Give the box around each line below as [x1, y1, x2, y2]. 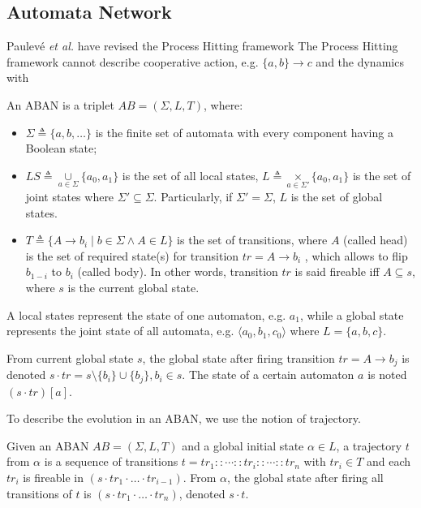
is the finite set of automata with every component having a [95, 123, 393, 140]
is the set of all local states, [122, 166, 259, 183]
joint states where [25, 187, 114, 204]
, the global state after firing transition [142, 349, 335, 366]
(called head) [343, 231, 408, 248]
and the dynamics [316, 53, 404, 70]
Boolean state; [25, 140, 97, 157]
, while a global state [299, 306, 404, 323]
